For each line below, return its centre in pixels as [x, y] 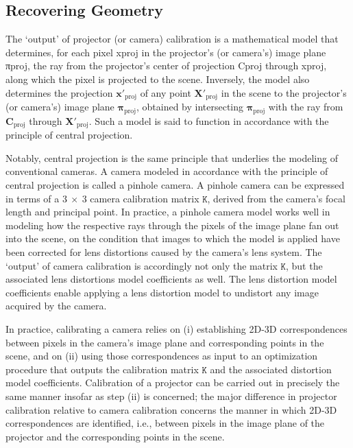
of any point [166, 92]
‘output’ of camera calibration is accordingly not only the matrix [142, 265]
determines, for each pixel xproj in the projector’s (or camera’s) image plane [166, 52]
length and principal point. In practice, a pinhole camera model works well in [168, 212]
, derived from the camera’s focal [276, 198]
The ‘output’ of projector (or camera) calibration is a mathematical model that [172, 39]
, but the [304, 265]
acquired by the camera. [56, 306]
